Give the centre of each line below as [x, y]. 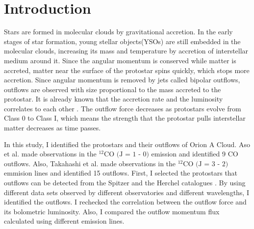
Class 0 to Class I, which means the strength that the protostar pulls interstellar [125, 118]
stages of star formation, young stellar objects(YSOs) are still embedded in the [122, 41]
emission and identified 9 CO [195, 154]
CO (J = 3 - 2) [206, 164]
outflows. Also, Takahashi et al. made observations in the [90, 163]
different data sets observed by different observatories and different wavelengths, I [127, 192]
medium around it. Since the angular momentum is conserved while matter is [120, 60]
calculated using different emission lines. [64, 221]
